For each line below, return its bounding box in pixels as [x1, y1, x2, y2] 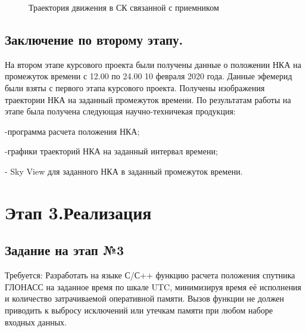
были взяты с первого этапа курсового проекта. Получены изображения [5, 81, 265, 94]
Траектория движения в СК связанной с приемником [29, 1, 219, 13]
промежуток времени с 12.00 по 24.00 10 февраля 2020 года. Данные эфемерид [5, 70, 292, 82]
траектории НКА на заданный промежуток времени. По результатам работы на [5, 93, 291, 106]
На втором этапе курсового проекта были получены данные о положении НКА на [5, 58, 301, 70]
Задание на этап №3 [5, 241, 124, 259]
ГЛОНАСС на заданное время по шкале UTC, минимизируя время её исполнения [5, 280, 302, 293]
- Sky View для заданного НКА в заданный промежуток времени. [5, 165, 243, 177]
